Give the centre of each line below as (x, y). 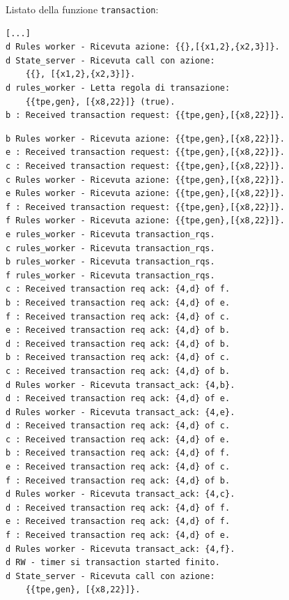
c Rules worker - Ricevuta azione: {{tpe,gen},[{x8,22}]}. (145, 180)
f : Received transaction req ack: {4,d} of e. (118, 535)
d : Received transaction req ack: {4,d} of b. (118, 344)
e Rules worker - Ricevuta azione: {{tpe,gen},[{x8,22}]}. (145, 194)
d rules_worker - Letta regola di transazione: (118, 88)
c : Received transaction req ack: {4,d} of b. (118, 371)
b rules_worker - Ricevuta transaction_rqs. (110, 262)
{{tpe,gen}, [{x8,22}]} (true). (100, 102)
